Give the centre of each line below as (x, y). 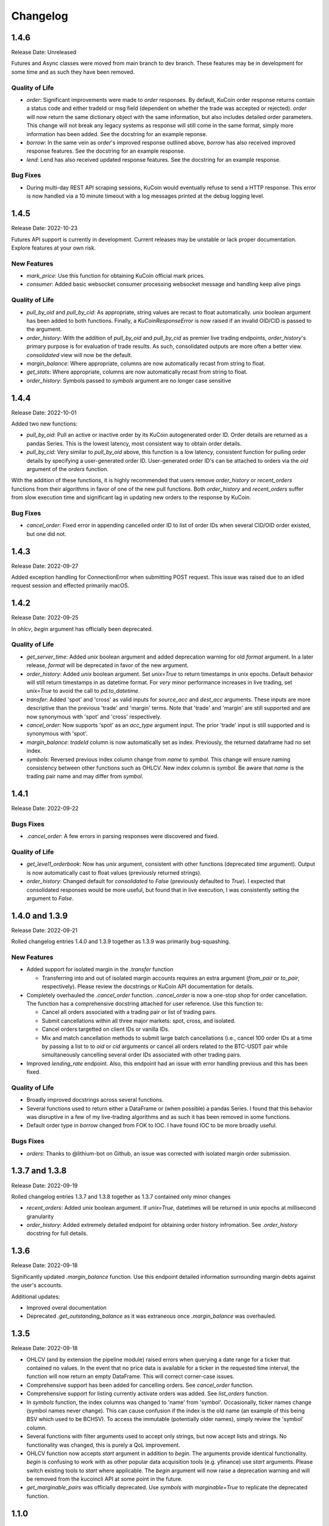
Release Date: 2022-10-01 (44, 413)
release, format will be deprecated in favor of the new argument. (108, 665)
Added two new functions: (44, 424)
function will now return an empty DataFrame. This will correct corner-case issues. (130, 1376)
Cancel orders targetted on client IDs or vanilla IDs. (106, 1029)
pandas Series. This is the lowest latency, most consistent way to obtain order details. (134, 443)
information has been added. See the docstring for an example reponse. (117, 134)
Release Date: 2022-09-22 (45, 808)
